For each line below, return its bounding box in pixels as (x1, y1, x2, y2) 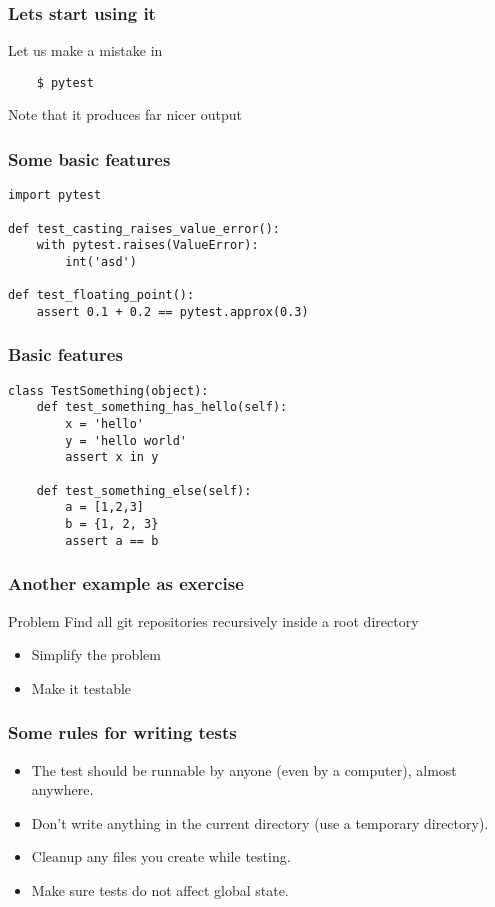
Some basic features (8, 146, 171, 171)
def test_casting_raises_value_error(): (8, 221, 281, 236)
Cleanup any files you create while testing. (31, 846, 291, 867)
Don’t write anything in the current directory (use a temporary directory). (31, 812, 489, 833)
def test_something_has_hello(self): (36, 400, 288, 415)
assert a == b (65, 533, 159, 548)
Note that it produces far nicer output (8, 104, 242, 125)
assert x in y (65, 450, 159, 465)
